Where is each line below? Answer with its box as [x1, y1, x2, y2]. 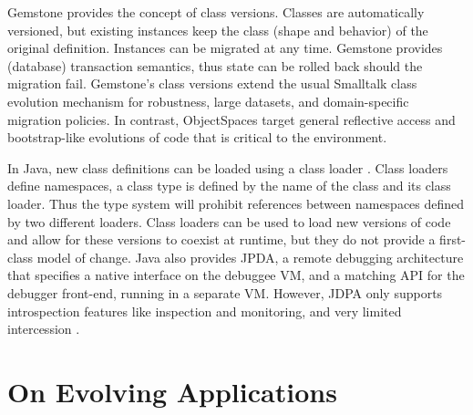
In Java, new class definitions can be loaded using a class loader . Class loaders [7, 158, 448, 177]
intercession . [7, 319, 80, 338]
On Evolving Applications [7, 372, 337, 410]
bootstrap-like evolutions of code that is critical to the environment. [7, 128, 387, 147]
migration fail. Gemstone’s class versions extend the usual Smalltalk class [7, 74, 417, 93]
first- [439, 230, 467, 249]
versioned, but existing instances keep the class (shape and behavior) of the [7, 20, 428, 39]
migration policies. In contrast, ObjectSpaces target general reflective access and [7, 109, 456, 129]
